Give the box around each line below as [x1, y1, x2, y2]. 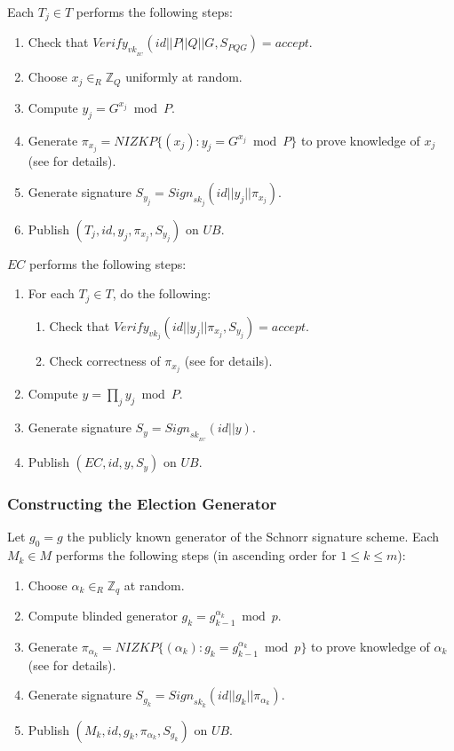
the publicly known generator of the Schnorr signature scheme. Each [67, 527, 440, 546]
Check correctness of [49, 352, 161, 370]
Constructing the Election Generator [7, 492, 277, 514]
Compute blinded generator [28, 606, 178, 625]
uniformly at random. [125, 67, 243, 86]
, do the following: [112, 284, 211, 303]
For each [28, 284, 75, 303]
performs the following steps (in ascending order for [55, 546, 337, 565]
